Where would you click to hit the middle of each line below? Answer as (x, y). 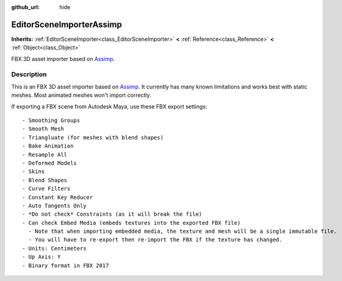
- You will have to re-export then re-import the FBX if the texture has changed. (155, 240)
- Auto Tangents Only (54, 205)
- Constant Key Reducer (58, 197)
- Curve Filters (46, 189)
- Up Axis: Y (41, 257)
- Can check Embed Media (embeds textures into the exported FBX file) (131, 223)
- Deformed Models (50, 163)
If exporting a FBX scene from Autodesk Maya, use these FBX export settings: (109, 106)
